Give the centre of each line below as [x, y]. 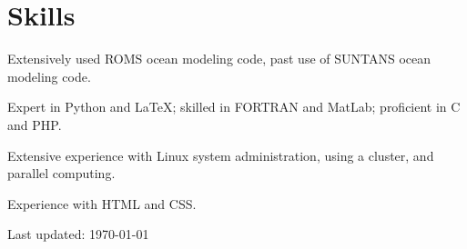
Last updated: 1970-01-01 [78, 234]
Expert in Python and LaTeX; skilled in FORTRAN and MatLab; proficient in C [234, 107]
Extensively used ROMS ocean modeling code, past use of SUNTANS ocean [219, 59]
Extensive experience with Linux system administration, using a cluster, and [221, 155]
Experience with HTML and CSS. [102, 203]
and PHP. [35, 124]
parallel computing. [61, 173]
